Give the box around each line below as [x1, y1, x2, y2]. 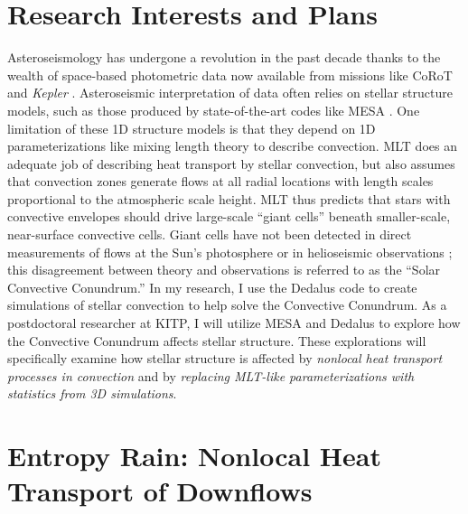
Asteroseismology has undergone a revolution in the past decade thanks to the [7, 48, 441, 67]
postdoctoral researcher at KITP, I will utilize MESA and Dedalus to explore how [7, 313, 461, 332]
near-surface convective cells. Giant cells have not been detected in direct [7, 225, 412, 244]
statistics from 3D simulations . [7, 384, 177, 403]
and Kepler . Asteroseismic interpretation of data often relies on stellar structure [7, 83, 453, 102]
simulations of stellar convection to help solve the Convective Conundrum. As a [7, 295, 447, 314]
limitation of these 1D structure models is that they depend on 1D [7, 118, 376, 137]
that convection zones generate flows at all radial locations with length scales [7, 172, 434, 191]
